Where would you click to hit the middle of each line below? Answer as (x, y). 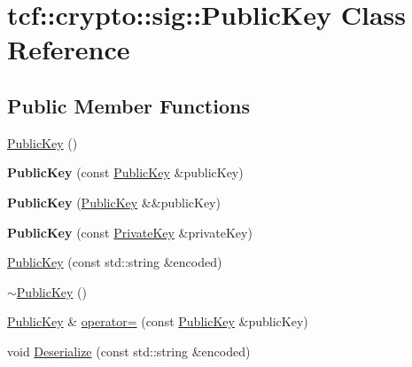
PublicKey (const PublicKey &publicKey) (125, 172)
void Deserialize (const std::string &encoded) (129, 351)
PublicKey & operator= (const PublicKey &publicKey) (158, 321)
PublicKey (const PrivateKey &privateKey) (130, 232)
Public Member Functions (128, 105)
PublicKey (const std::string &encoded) (115, 262)
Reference (69, 49)
